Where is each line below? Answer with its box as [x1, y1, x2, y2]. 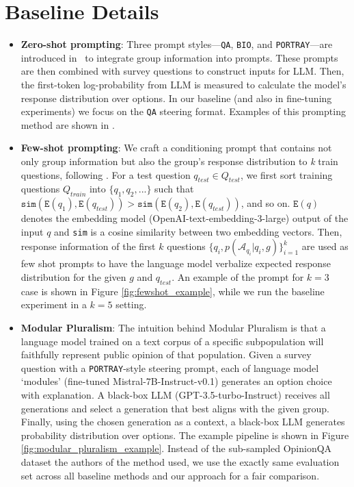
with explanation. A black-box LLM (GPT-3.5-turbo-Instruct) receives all [21, 388, 330, 402]
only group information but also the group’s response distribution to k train [21, 154, 338, 168]
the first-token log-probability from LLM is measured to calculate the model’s [21, 77, 346, 91]
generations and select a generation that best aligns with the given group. [21, 401, 329, 415]
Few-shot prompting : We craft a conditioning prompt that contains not [21, 140, 332, 155]
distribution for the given [21, 270, 126, 284]
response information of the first [21, 239, 156, 253]
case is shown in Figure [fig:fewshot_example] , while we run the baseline [21, 284, 325, 298]
